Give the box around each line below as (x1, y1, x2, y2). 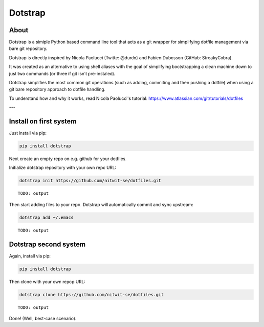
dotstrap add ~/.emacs (19, 214, 74, 220)
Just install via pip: (9, 130, 47, 136)
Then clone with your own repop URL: (9, 279, 86, 284)
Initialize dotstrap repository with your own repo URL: (9, 164, 117, 171)
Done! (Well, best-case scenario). (9, 316, 77, 322)
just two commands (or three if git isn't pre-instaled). (9, 70, 116, 76)
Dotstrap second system (9, 240, 86, 248)
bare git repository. (9, 46, 47, 51)
